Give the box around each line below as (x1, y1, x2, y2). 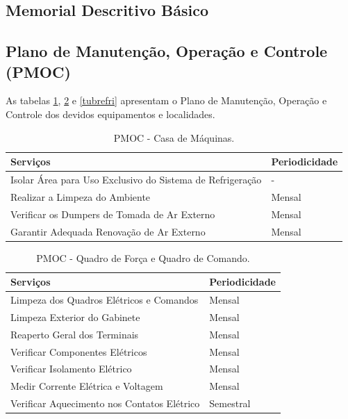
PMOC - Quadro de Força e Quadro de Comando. (36, 250, 250, 265)
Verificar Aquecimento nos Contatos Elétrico (10, 396, 200, 411)
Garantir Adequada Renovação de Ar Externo (10, 224, 206, 238)
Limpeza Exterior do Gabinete (10, 309, 140, 324)
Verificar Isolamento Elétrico (10, 361, 132, 376)
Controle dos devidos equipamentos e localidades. (6, 106, 215, 121)
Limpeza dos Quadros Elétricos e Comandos (10, 293, 199, 307)
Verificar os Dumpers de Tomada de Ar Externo (10, 206, 215, 221)
